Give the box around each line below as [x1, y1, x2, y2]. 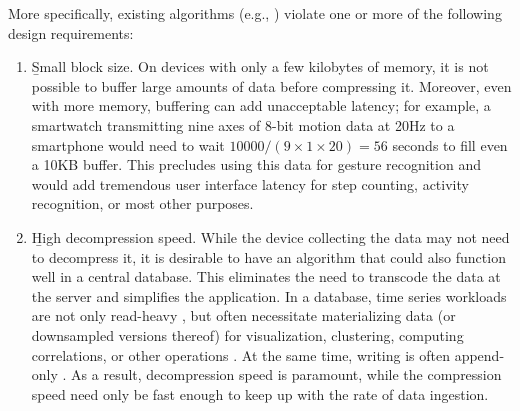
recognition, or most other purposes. [31, 193, 254, 214]
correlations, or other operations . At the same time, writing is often [31, 344, 450, 365]
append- [454, 344, 505, 365]
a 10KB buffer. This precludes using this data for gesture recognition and [31, 154, 481, 175]
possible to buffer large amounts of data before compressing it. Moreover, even [31, 75, 512, 96]
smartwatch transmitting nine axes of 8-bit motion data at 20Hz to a [31, 114, 455, 135]
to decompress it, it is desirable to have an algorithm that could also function [31, 246, 506, 267]
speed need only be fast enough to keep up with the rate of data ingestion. [31, 383, 489, 404]
